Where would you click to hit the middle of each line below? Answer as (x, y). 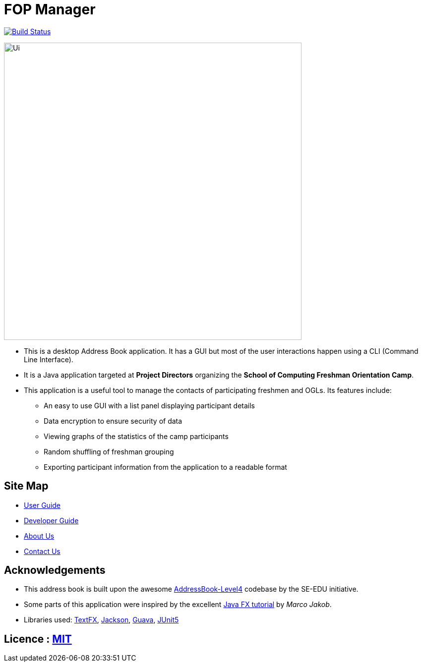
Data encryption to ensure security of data (113, 421)
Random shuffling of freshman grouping (109, 451)
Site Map (26, 486)
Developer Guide (51, 520)
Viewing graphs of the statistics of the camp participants (136, 436)
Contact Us (42, 551)
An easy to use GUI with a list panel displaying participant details (150, 405)
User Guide (42, 505)
